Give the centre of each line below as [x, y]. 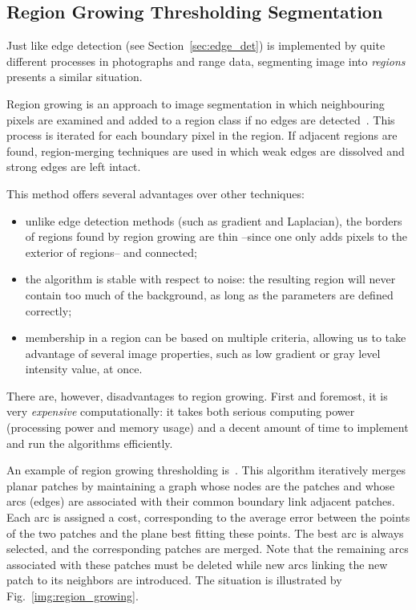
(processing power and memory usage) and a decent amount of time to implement [208, 427]
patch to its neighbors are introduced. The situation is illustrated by [174, 580]
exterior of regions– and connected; [111, 252]
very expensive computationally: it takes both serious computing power [181, 411]
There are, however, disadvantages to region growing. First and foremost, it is [197, 395]
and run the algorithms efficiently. [90, 443]
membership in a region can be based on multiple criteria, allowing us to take [216, 338]
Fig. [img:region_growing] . [73, 596]
